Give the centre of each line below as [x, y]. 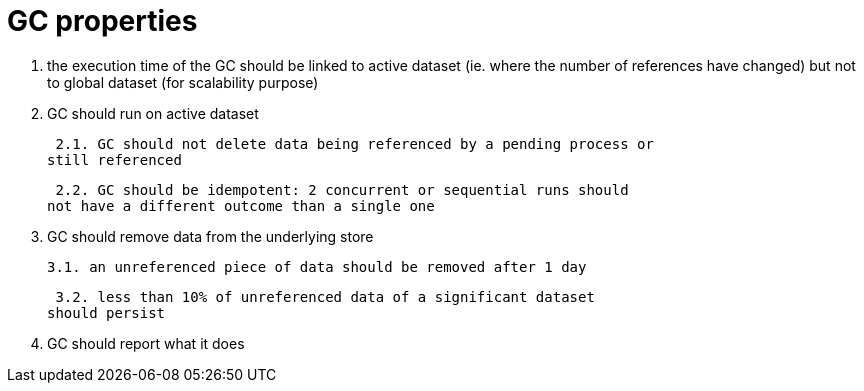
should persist [106, 312]
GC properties [102, 21]
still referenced [114, 159]
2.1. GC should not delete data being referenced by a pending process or [354, 143]
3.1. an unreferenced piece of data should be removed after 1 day [317, 266]
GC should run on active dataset [153, 113]
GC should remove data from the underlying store [210, 236]
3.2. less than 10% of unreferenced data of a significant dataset [325, 296]
